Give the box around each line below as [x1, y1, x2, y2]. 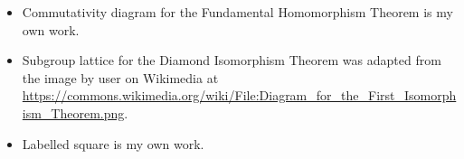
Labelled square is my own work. [22, 134, 204, 153]
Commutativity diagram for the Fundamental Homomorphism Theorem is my [22, 3, 453, 21]
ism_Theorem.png [22, 103, 125, 122]
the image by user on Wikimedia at [22, 68, 219, 87]
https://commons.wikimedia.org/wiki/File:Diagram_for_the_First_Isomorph [22, 86, 457, 105]
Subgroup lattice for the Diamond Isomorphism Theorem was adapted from [22, 51, 441, 70]
